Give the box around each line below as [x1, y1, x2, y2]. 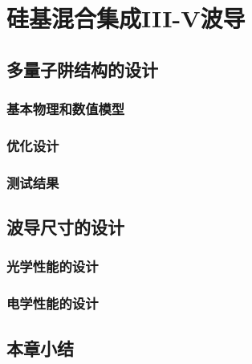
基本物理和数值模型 [6, 99, 125, 119]
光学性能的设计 [6, 256, 99, 276]
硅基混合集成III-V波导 [6, 2, 246, 35]
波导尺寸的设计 [6, 215, 124, 239]
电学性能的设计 [6, 293, 99, 313]
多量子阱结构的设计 [6, 56, 158, 81]
